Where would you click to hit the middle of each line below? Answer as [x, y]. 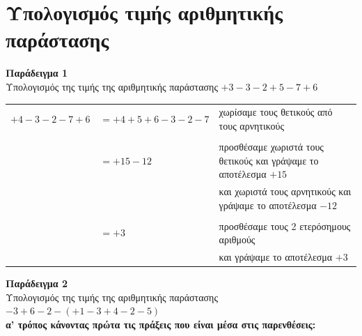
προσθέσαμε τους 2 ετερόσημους [285, 226]
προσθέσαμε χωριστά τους [271, 146]
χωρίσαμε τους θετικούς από [276, 112]
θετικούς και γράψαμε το [269, 160]
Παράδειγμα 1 [37, 73]
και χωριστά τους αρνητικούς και [285, 191]
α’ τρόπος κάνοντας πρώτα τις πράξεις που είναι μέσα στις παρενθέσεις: [161, 324]
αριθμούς [237, 239]
